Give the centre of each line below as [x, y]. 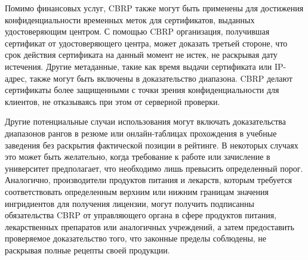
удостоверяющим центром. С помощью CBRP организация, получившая [137, 31]
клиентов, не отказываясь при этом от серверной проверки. [113, 101]
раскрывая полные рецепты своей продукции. [87, 250]
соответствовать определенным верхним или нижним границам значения [137, 191]
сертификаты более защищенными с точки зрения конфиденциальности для [142, 90]
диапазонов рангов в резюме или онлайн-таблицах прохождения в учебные [141, 133]
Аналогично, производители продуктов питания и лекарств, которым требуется [149, 180]
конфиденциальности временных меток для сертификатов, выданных [130, 19]
